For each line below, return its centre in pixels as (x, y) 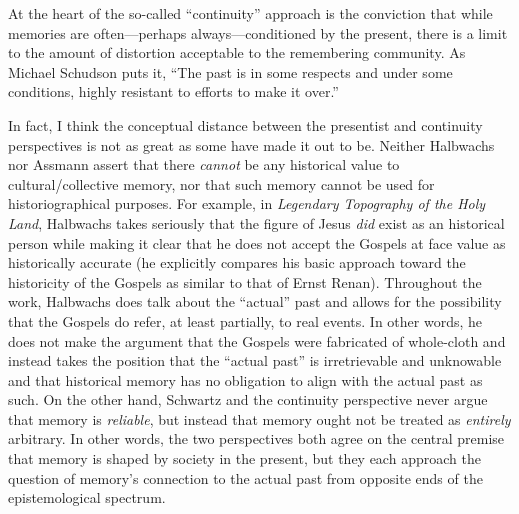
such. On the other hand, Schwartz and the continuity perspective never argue (248, 399)
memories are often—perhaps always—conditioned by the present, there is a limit (258, 32)
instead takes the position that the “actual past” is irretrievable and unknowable (255, 360)
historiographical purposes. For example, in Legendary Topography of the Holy (247, 203)
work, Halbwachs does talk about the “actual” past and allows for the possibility (255, 301)
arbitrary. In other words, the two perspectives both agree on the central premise (256, 438)
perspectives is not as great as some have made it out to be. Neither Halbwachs (251, 144)
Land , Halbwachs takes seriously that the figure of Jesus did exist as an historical (256, 222)
